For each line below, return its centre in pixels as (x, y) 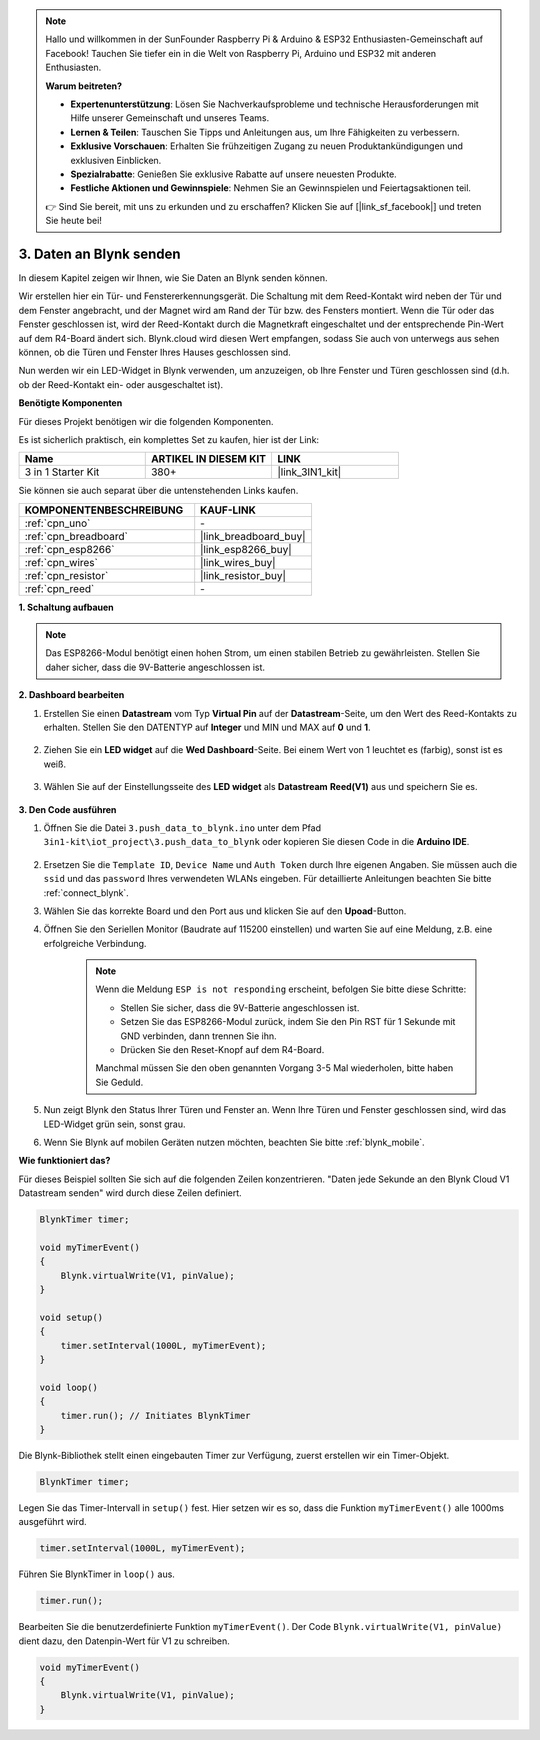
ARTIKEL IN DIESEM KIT (208, 459)
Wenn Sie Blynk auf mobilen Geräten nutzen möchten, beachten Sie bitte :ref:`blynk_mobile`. (234, 1142)
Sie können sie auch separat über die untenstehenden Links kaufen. (158, 491)
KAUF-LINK (228, 510)
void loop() (69, 1387)
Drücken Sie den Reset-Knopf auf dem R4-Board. (222, 1050)
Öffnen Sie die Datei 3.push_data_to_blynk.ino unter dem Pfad (182, 827)
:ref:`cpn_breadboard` (76, 536)
